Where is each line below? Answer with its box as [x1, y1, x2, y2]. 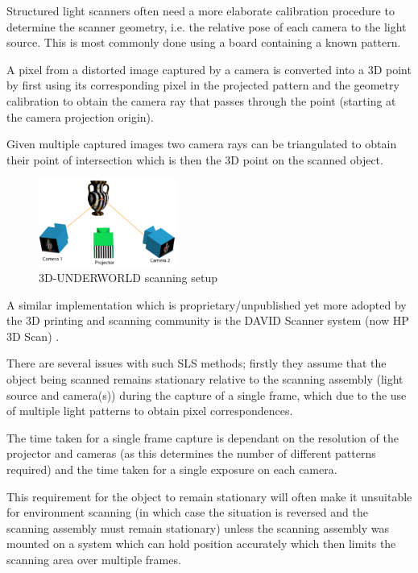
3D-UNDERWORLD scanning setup [39, 269, 218, 286]
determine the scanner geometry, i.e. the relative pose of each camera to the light [6, 18, 407, 35]
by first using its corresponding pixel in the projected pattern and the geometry [6, 77, 399, 93]
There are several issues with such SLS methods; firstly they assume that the [6, 355, 387, 372]
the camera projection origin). [6, 108, 154, 125]
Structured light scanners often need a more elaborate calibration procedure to [6, 2, 395, 19]
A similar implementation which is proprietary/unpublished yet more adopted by [6, 296, 407, 313]
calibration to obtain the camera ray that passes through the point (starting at [6, 92, 396, 109]
